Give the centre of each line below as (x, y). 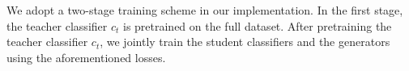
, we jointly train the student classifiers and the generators (245, 42)
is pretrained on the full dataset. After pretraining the (257, 25)
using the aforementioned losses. (86, 57)
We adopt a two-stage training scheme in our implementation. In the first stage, (205, 10)
